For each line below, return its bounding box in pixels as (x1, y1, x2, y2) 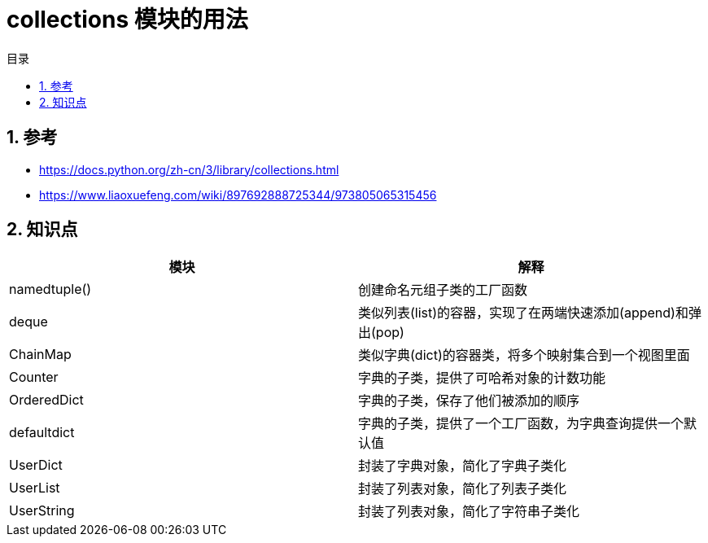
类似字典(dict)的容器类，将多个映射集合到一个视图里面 (358, 347, 690, 364)
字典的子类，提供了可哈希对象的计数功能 (358, 370, 606, 387)
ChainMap (9, 346, 72, 363)
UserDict (9, 457, 63, 474)
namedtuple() (9, 281, 92, 298)
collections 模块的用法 (7, 6, 248, 33)
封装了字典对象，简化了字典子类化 (358, 458, 567, 475)
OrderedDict (9, 392, 84, 409)
